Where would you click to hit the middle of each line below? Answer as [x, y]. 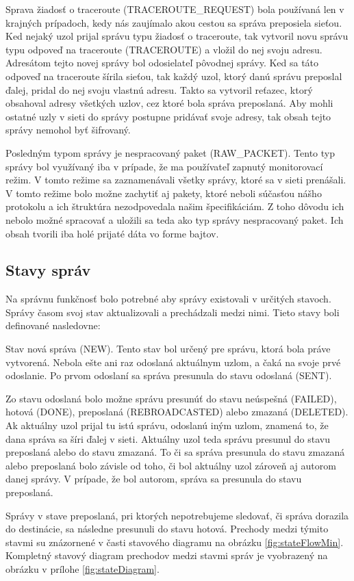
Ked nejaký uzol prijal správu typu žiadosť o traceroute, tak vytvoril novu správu [177, 36]
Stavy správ [48, 270]
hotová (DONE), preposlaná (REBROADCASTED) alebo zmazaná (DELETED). [177, 412]
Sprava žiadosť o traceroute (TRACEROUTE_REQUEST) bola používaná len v [175, 9]
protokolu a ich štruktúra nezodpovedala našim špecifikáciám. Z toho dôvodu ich [175, 206]
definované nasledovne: [53, 325]
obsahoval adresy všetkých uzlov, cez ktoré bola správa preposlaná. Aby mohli [169, 103]
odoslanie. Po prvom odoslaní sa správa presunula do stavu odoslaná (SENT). [169, 375]
